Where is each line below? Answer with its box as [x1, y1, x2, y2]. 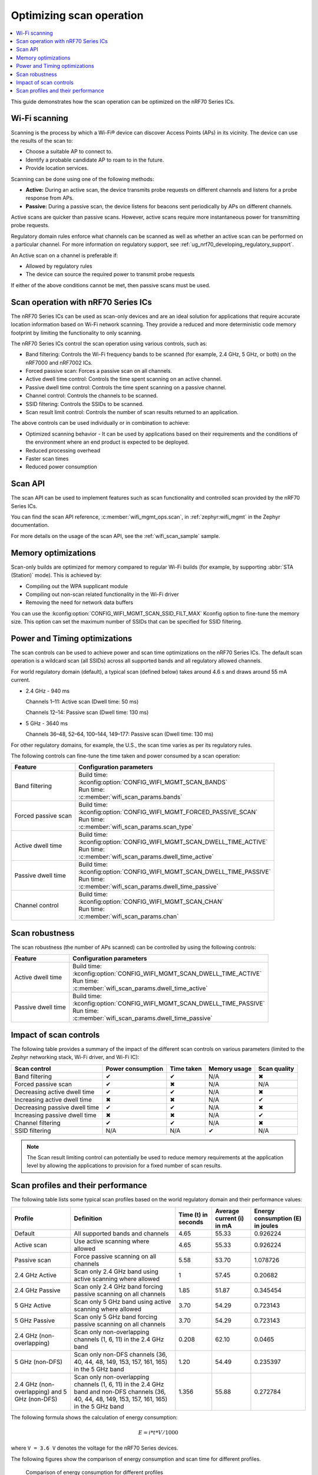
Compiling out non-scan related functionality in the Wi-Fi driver [25, 591, 179, 598]
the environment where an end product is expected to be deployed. [25, 438, 190, 445]
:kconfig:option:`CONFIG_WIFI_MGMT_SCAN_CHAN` [78, 897, 224, 906]
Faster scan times [25, 455, 69, 462]
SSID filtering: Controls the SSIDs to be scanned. [25, 400, 144, 407]
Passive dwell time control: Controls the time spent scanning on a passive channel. [25, 383, 227, 391]
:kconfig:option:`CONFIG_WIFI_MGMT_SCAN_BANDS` [78, 778, 228, 786]
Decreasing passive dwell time [14, 1103, 100, 1112]
